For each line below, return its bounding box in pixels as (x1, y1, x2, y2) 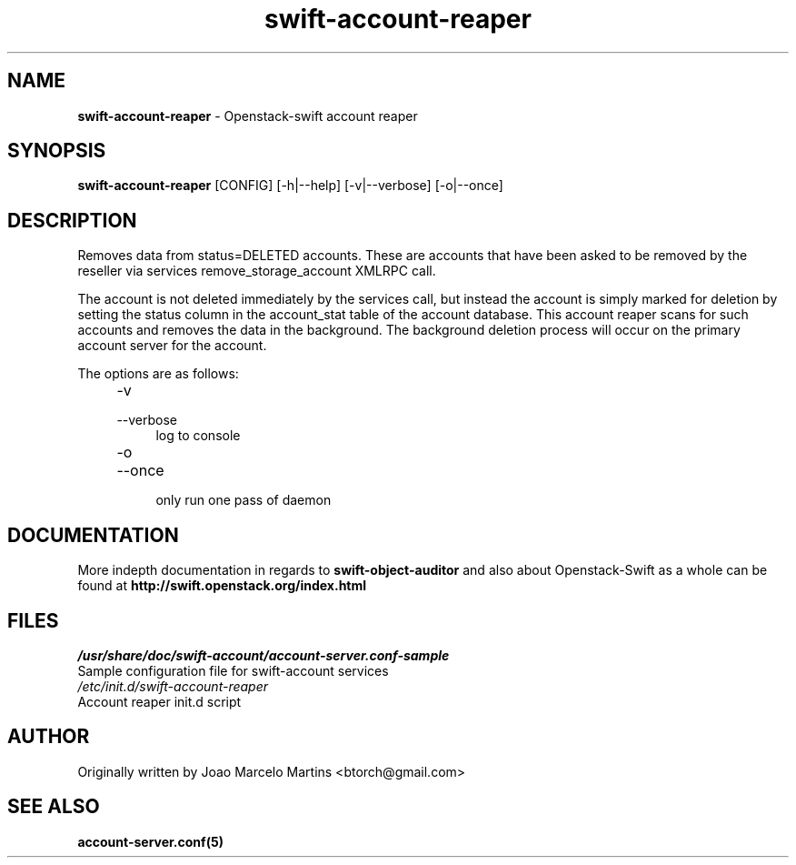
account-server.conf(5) (77, 833, 224, 850)
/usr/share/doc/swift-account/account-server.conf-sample (77, 647, 450, 663)
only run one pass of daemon (155, 492, 332, 508)
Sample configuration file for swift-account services (77, 662, 389, 679)
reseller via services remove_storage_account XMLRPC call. (77, 263, 436, 279)
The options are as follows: (77, 366, 239, 382)
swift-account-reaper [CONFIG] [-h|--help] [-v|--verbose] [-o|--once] (77, 177, 503, 194)
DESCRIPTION (7, 208, 137, 232)
